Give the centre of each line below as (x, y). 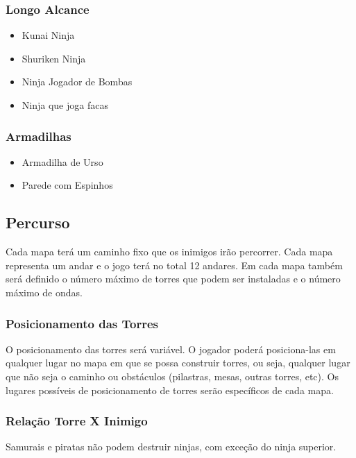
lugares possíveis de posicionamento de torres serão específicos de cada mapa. (170, 390)
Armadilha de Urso (62, 161)
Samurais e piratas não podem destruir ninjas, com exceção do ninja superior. (171, 447)
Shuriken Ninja (54, 58)
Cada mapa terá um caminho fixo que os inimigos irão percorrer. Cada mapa (169, 252)
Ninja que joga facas (65, 105)
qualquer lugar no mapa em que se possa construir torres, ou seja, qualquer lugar (178, 363)
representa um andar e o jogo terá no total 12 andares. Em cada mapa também (174, 265)
